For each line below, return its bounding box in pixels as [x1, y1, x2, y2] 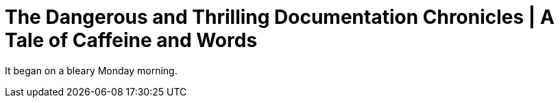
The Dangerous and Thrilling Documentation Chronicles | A [5, 5, 555, 29]
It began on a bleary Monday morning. [5, 64, 178, 76]
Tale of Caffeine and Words [5, 29, 258, 52]
